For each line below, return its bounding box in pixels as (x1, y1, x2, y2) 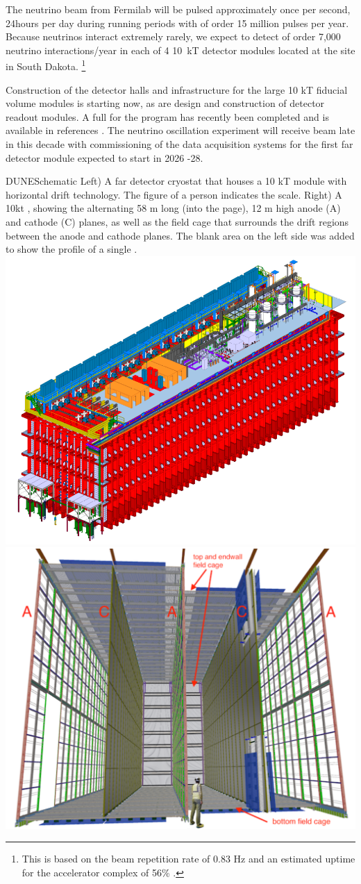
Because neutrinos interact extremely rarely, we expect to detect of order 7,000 (6, 29, 341, 44)
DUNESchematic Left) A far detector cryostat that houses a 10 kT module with (6, 174, 347, 188)
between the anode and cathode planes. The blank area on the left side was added (6, 228, 355, 242)
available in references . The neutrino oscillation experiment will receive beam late (6, 123, 355, 137)
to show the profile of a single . (6, 242, 137, 256)
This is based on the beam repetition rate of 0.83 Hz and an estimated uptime (22, 851, 355, 866)
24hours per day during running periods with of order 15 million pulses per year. (6, 15, 349, 30)
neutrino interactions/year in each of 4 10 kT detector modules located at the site (6, 42, 355, 57)
